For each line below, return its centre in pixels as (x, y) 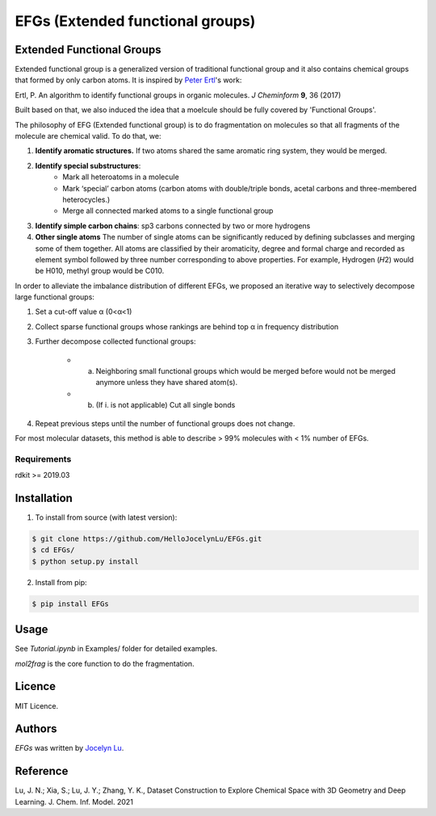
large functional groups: (55, 297)
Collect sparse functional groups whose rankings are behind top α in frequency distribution (187, 326)
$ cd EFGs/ (53, 550)
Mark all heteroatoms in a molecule (121, 177)
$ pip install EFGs (70, 604)
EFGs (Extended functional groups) (135, 21)
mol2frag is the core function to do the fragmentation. (105, 663)
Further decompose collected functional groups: (115, 341)
